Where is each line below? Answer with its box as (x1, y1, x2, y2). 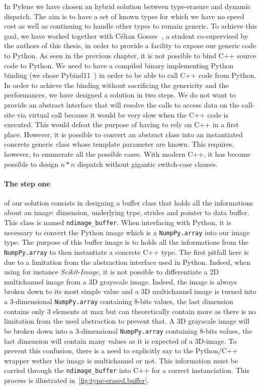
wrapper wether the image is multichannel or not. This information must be (4, 355, 238, 365)
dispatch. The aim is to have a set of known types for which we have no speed (4, 11, 244, 21)
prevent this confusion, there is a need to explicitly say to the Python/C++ (4, 345, 238, 356)
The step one (4, 178, 50, 188)
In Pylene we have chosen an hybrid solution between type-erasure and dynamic (4, 1, 251, 11)
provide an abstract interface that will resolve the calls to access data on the (4, 99, 239, 110)
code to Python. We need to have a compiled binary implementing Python (4, 60, 234, 70)
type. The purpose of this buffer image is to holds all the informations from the (4, 237, 248, 247)
